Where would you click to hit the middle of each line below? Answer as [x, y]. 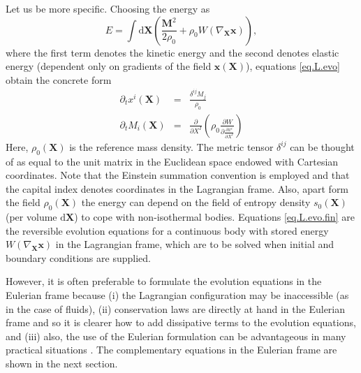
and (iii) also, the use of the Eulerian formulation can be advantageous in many [176, 336]
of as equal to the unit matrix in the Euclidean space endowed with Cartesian [172, 161]
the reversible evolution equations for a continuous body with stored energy [167, 230]
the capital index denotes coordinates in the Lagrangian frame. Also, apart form [177, 188]
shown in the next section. [62, 364]
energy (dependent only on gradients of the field [109, 66]
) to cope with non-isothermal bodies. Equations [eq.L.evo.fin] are [214, 217]
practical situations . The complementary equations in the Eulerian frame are [171, 350]
